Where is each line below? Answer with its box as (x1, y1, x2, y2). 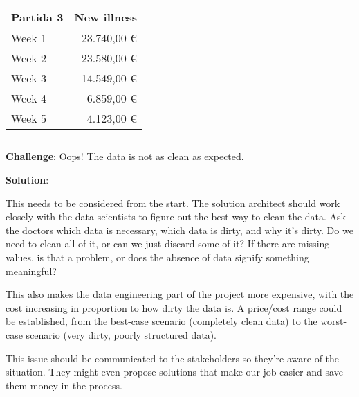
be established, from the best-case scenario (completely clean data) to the (6, 314, 317, 328)
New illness (74, 9, 138, 25)
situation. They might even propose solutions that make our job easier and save (6, 364, 343, 379)
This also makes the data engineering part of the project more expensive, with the (6, 287, 354, 301)
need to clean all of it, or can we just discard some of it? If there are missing (6, 236, 330, 251)
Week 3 (11, 70, 47, 86)
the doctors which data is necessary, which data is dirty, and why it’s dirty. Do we (6, 222, 353, 237)
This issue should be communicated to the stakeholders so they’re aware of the (6, 351, 340, 365)
